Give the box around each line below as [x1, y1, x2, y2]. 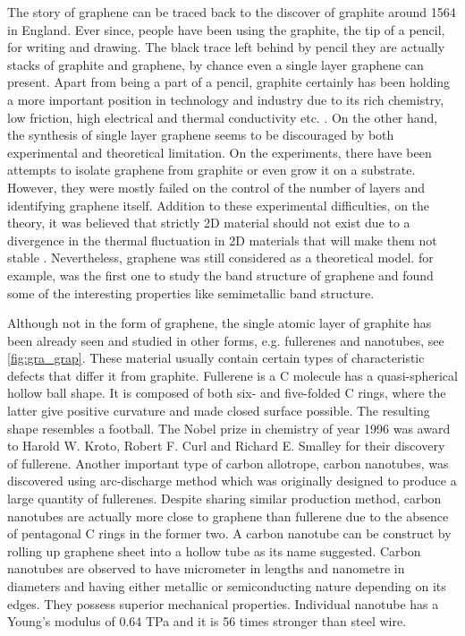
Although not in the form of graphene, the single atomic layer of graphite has [7, 314, 432, 332]
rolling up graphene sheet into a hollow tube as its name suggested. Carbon [7, 541, 421, 560]
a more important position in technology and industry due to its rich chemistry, [7, 90, 444, 108]
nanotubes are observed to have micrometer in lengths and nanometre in [7, 559, 405, 578]
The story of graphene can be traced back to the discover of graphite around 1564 [7, 3, 456, 21]
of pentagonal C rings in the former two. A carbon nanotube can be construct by [7, 524, 452, 543]
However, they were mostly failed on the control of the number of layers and [7, 177, 425, 196]
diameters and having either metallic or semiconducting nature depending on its [7, 577, 446, 595]
